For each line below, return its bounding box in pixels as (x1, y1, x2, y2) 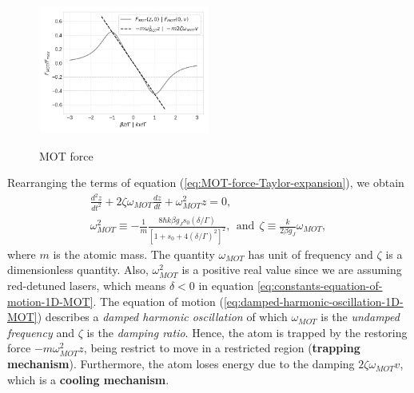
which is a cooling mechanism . (7, 371, 169, 387)
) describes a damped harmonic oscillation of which (37, 308, 288, 325)
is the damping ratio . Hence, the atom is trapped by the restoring (86, 324, 408, 340)
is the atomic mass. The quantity (53, 245, 215, 262)
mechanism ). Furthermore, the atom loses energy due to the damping (7, 355, 355, 372)
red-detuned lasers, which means (7, 277, 166, 294)
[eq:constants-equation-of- (257, 277, 383, 294)
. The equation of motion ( (93, 292, 224, 309)
